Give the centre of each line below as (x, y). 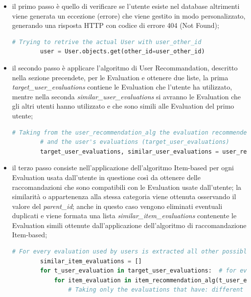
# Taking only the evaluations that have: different (156, 290)
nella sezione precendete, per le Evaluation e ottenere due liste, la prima (120, 77)
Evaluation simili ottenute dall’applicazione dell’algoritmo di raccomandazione (129, 225)
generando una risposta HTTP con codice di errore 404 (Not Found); (115, 25)
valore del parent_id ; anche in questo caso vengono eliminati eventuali (117, 206)
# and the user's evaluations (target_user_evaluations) (135, 142)
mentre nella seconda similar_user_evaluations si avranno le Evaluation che (126, 96)
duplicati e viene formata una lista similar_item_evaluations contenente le (124, 216)
